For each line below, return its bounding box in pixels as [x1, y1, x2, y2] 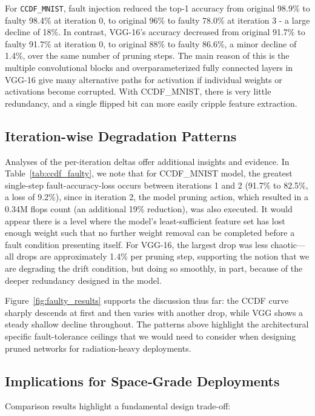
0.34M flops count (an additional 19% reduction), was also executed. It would [5, 202, 293, 215]
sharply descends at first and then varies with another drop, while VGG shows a [5, 306, 303, 318]
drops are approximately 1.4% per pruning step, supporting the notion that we [16, 250, 310, 263]
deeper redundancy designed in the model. [5, 273, 162, 286]
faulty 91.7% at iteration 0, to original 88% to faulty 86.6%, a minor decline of [5, 37, 297, 50]
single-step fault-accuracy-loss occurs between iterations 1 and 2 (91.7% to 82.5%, [5, 178, 308, 191]
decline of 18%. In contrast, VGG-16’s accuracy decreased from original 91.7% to [5, 25, 305, 38]
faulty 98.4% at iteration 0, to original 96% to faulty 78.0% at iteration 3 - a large [5, 13, 310, 26]
